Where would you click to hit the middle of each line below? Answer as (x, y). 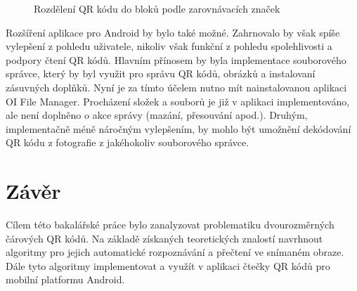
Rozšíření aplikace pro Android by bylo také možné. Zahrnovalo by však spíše (173, 32)
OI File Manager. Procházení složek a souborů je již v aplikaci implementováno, (178, 101)
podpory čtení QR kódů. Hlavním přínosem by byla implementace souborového (176, 59)
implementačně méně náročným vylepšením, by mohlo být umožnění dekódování (178, 128)
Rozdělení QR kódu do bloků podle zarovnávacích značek (157, 8)
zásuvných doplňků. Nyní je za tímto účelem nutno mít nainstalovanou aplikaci (176, 87)
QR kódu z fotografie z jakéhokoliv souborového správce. (128, 142)
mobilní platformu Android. (65, 279)
